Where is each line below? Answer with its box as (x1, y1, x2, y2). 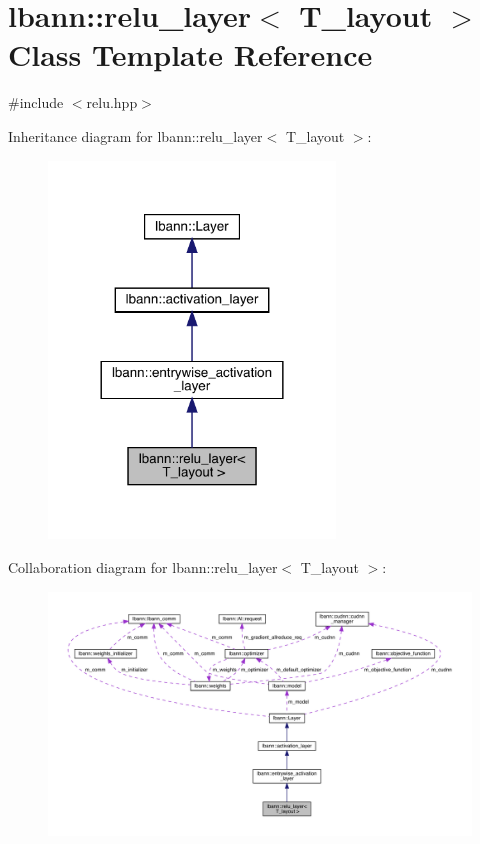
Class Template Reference (8, 34, 373, 75)
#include (8, 92, 64, 113)
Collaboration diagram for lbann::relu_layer (8, 556, 278, 577)
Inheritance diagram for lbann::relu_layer (8, 125, 263, 146)
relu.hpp (86, 92, 138, 113)
